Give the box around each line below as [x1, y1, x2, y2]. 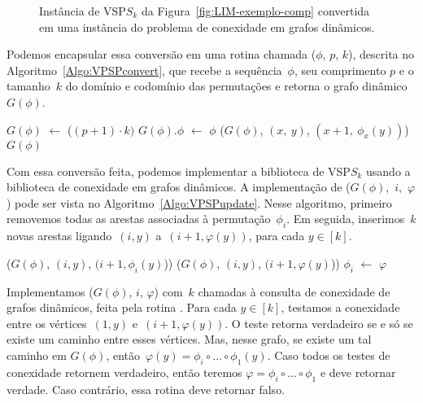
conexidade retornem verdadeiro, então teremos [7, 363, 242, 380]
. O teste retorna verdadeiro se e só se [225, 314, 413, 331]
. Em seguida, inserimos [286, 210, 405, 227]
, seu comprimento [294, 61, 386, 78]
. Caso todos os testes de [267, 346, 390, 363]
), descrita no [348, 46, 415, 63]
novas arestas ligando [7, 227, 112, 244]
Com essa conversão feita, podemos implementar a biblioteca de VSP [7, 162, 351, 179]
